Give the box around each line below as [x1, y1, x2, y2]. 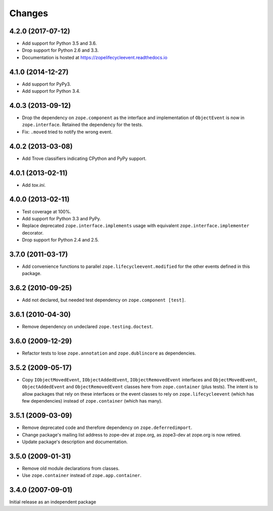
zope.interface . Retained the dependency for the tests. [22, 122, 144, 128]
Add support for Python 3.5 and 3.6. [22, 41, 97, 47]
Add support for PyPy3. [22, 81, 71, 87]
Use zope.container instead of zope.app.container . [22, 473, 142, 479]
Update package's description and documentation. [22, 439, 128, 445]
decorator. [22, 229, 44, 235]
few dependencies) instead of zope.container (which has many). [22, 398, 163, 404]
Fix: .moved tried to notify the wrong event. [22, 129, 113, 135]
